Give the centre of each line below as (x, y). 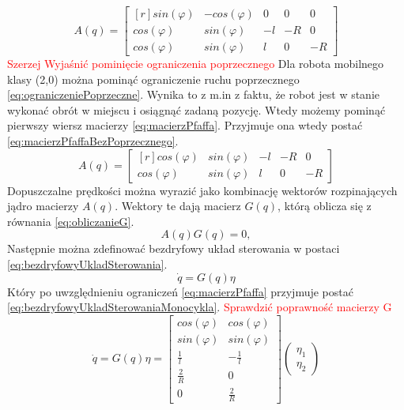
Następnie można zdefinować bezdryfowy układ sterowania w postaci (174, 248)
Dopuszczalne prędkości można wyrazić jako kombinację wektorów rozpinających (202, 190)
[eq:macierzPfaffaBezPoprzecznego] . (93, 141)
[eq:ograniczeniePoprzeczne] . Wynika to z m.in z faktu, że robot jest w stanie (194, 94)
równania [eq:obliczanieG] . (71, 221)
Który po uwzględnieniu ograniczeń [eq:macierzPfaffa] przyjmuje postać (180, 291)
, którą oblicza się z (325, 206)
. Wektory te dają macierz (178, 206)
